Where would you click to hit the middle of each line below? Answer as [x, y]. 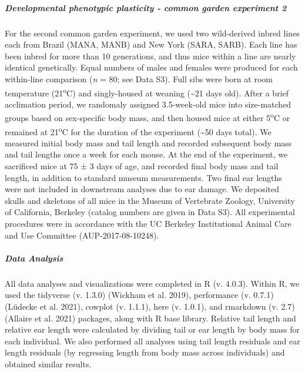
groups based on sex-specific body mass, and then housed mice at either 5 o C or [148, 117]
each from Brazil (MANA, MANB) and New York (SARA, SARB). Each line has [151, 44]
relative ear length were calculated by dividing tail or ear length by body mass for [152, 329]
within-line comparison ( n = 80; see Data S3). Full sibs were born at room [139, 78]
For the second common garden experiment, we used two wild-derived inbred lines [152, 33]
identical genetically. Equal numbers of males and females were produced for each [151, 67]
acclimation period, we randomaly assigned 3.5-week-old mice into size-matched [148, 104]
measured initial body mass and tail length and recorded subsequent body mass [148, 143]
